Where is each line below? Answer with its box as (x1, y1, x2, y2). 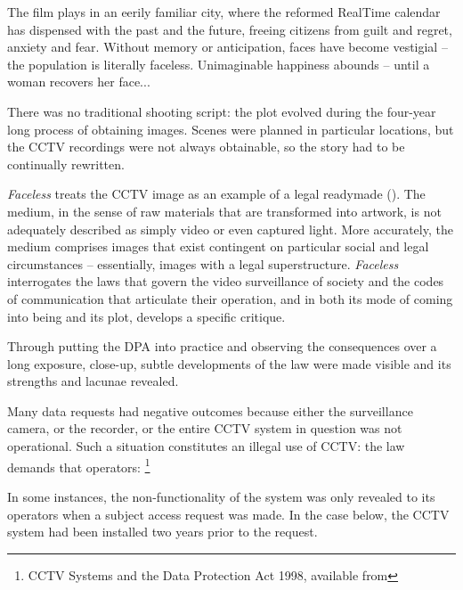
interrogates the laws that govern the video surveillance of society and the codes (7, 272, 444, 291)
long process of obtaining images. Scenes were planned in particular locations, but (7, 119, 454, 138)
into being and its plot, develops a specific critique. (7, 307, 286, 325)
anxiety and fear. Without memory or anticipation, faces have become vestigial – (7, 37, 448, 56)
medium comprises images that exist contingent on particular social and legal (7, 237, 429, 256)
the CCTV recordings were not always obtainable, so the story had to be (7, 137, 405, 156)
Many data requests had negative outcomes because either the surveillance (7, 401, 413, 420)
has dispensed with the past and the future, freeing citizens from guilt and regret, (7, 20, 452, 38)
